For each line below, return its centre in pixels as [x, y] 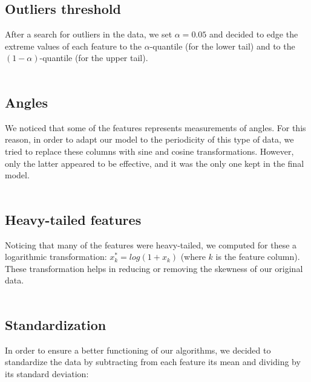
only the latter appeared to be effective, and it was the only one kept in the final [155, 163]
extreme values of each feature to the [74, 46]
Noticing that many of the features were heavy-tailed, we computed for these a [151, 244]
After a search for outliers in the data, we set [89, 34]
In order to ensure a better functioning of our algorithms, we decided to [138, 350]
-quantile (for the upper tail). [94, 58]
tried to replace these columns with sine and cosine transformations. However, [149, 151]
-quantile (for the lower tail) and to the [222, 46]
